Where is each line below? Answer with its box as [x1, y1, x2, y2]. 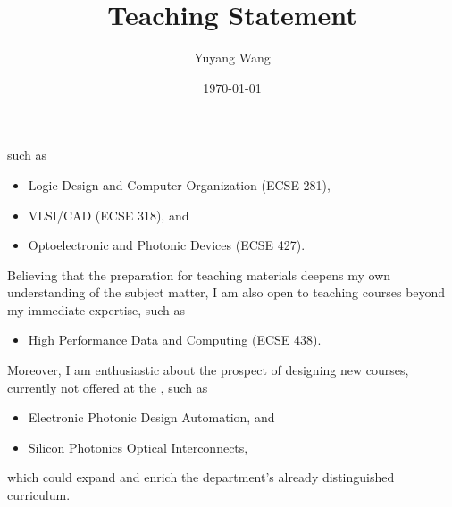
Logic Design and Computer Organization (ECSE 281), [28, 175, 331, 194]
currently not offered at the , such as [7, 378, 208, 396]
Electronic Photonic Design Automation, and [28, 408, 275, 427]
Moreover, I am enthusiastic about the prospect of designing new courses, [7, 361, 409, 379]
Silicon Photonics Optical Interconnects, [28, 437, 248, 456]
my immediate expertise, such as [7, 300, 185, 319]
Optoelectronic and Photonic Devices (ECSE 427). [28, 236, 306, 254]
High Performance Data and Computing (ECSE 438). [28, 330, 322, 349]
